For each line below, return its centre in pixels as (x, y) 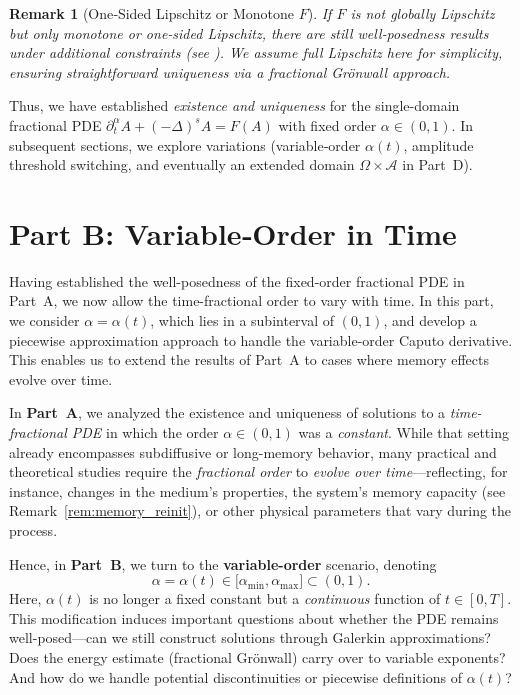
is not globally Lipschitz (422, 13)
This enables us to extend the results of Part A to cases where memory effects (249, 359)
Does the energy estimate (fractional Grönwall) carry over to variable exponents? (257, 656)
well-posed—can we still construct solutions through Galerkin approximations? (250, 637)
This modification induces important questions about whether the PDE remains (254, 617)
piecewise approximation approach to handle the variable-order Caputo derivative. (261, 339)
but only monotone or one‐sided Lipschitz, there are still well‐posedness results (249, 32)
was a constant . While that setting (403, 432)
